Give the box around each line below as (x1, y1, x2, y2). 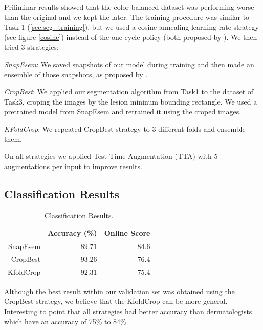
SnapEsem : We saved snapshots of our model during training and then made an (4, 58, 254, 69)
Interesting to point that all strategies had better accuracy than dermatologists (4, 305, 252, 316)
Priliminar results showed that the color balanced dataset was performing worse (4, 2, 254, 12)
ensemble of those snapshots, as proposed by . (4, 69, 148, 79)
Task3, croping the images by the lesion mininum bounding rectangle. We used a (4, 96, 257, 107)
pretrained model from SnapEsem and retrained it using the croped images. (4, 106, 242, 117)
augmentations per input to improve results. (4, 160, 142, 171)
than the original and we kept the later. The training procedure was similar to (4, 11, 250, 22)
